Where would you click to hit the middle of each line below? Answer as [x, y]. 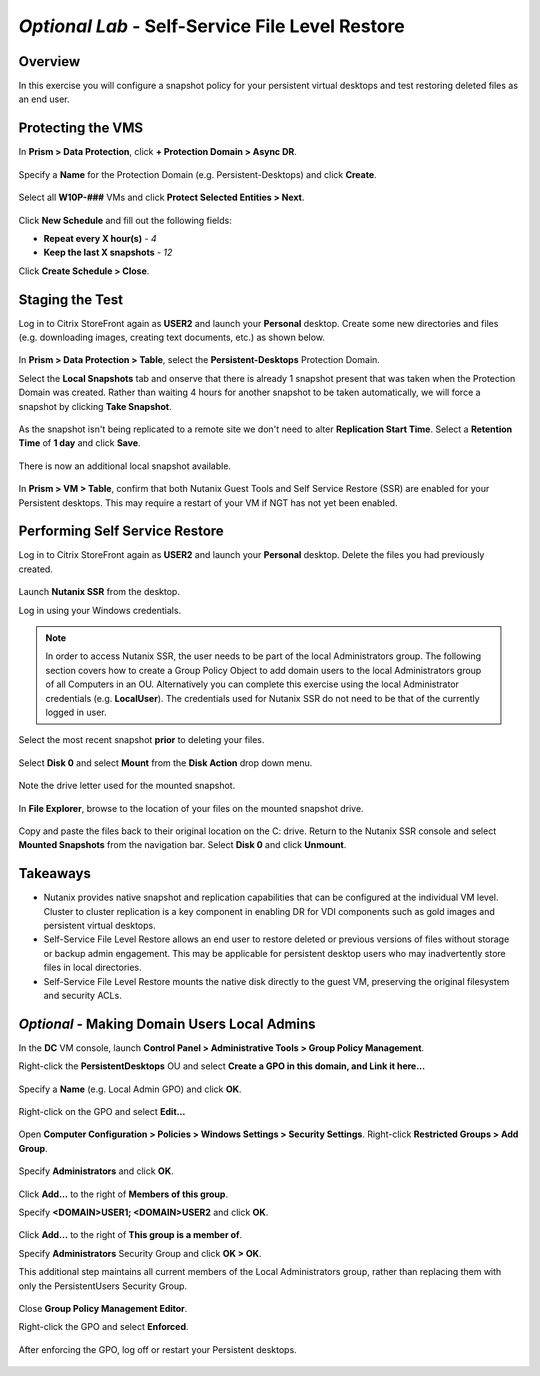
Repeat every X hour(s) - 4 [100, 238]
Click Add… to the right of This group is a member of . [130, 1235]
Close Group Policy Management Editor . [103, 1308]
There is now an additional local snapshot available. [125, 466]
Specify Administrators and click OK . [96, 1171]
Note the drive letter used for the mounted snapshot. [127, 786]
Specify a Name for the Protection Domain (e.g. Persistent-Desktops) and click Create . [197, 174]
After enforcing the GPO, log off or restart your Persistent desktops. [157, 1349]
